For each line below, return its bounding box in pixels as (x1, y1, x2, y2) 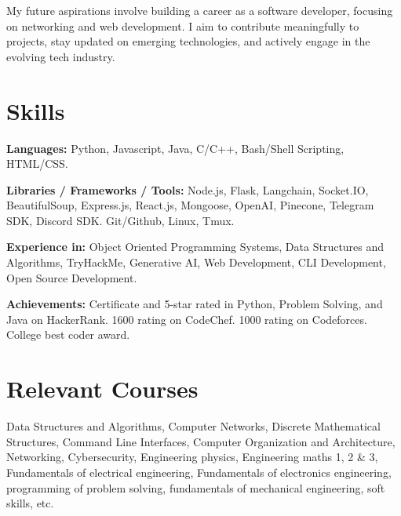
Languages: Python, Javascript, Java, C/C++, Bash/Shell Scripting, (6, 140, 344, 156)
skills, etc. (6, 495, 54, 511)
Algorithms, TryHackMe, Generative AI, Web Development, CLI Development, (6, 254, 386, 271)
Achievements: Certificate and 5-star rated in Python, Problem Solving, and (6, 296, 383, 312)
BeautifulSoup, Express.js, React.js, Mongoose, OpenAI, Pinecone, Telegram (6, 197, 374, 213)
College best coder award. (6, 326, 130, 343)
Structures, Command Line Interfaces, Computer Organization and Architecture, (6, 433, 396, 449)
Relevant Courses (6, 372, 199, 405)
